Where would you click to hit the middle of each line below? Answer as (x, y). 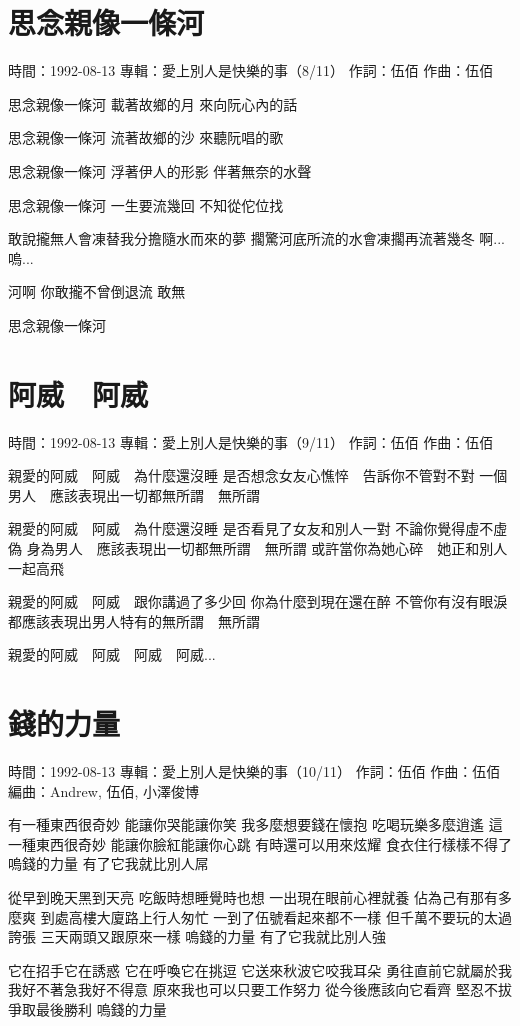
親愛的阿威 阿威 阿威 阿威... (112, 654)
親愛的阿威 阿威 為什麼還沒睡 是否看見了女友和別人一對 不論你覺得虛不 (251, 528)
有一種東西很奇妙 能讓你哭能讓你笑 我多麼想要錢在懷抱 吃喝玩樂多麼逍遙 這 (255, 824)
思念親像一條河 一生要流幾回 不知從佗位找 (146, 204)
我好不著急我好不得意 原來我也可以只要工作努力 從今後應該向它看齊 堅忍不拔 (260, 989)
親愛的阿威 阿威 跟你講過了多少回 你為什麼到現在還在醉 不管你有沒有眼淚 (258, 601)
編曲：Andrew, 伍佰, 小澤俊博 (103, 790)
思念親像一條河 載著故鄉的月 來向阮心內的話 (153, 103)
